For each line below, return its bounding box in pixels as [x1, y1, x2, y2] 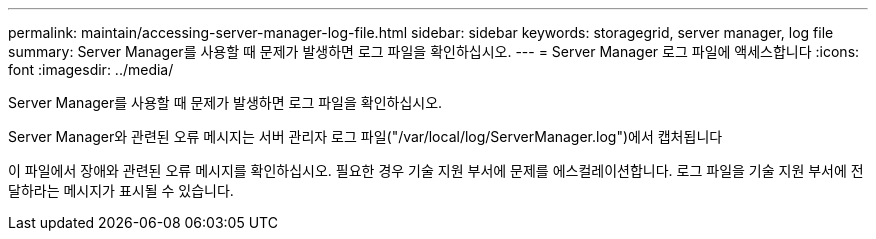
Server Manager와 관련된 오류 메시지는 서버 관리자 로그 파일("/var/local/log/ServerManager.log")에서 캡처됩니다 [8, 128, 723, 145]
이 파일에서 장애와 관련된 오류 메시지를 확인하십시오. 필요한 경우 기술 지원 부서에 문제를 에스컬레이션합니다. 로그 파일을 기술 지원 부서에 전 [8, 162, 864, 179]
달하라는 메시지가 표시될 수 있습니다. [8, 182, 234, 199]
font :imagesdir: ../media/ [8, 61, 174, 78]
